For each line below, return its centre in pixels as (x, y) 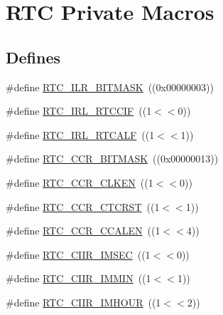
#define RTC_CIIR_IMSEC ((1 (78, 254)
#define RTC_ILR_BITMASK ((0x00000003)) (110, 87)
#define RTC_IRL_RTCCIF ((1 (79, 111)
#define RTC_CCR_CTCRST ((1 (83, 206)
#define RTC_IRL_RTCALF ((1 (80, 134)
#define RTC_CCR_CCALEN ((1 (83, 231)
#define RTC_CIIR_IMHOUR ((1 (83, 302)
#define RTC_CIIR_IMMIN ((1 (78, 278)
